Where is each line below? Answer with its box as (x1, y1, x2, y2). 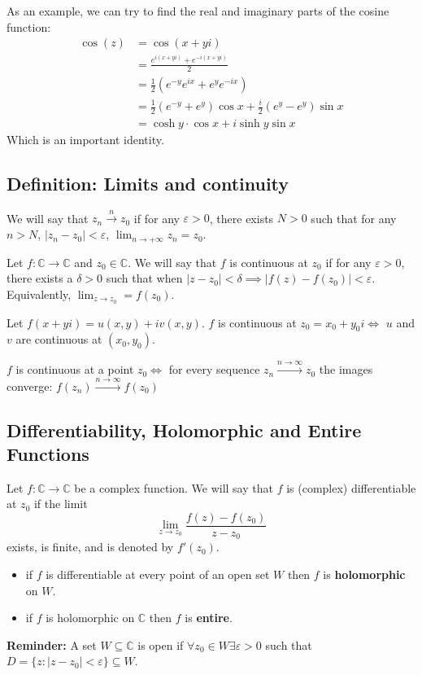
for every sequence (168, 361, 260, 378)
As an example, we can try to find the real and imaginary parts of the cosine (7, 2, 389, 19)
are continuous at (15, 331, 102, 348)
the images (319, 361, 373, 378)
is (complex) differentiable (286, 479, 416, 496)
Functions (7, 441, 89, 466)
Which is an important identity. (7, 130, 164, 147)
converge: (7, 377, 53, 394)
